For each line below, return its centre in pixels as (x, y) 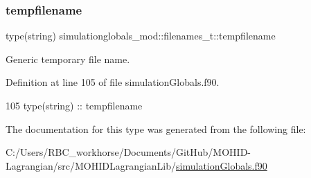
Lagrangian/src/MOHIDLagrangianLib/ (91, 165)
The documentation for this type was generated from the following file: (156, 128)
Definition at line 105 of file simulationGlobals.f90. (113, 82)
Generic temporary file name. (68, 59)
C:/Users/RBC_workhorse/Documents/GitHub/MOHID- (128, 152)
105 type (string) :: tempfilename (74, 105)
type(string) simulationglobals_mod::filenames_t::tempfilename (141, 36)
